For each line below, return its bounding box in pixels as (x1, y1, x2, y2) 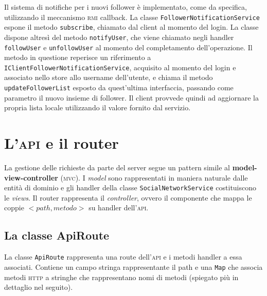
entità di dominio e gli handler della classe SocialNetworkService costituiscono (4, 182, 257, 193)
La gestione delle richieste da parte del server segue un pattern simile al (4, 162, 230, 173)
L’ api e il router (4, 132, 119, 153)
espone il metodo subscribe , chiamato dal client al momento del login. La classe (4, 22, 259, 32)
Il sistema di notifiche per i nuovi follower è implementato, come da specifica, (4, 2, 247, 12)
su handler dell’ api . (88, 202, 149, 213)
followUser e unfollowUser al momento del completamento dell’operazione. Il (4, 42, 253, 52)
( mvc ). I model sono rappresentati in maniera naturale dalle (60, 172, 248, 183)
